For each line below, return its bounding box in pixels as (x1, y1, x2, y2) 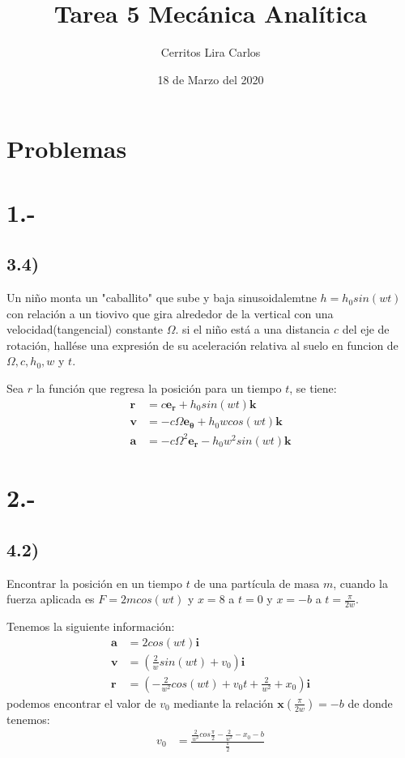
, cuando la (333, 574, 388, 591)
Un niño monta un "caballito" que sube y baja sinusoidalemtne (6, 289, 317, 306)
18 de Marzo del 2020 (157, 70, 264, 87)
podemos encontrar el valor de (6, 694, 156, 711)
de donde (347, 694, 393, 711)
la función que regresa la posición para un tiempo (36, 380, 282, 397)
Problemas (6, 132, 127, 165)
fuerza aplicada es (6, 590, 95, 607)
